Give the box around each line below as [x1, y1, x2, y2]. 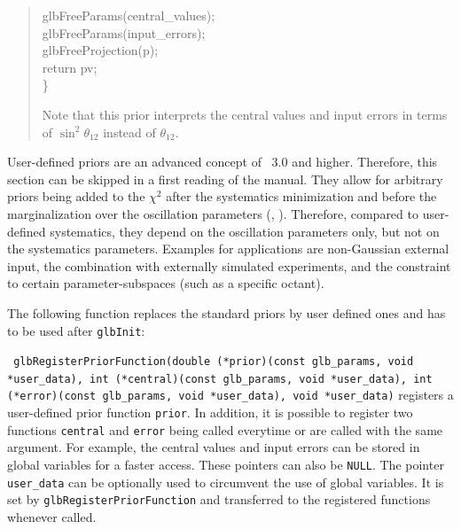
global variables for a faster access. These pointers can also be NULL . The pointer [7, 455, 444, 474]
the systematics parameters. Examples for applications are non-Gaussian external [7, 239, 449, 258]
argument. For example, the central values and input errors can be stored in [7, 438, 420, 456]
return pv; [42, 58, 98, 76]
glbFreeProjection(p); [42, 41, 159, 59]
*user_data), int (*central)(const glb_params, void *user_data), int [7, 372, 433, 385]
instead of [103, 122, 156, 141]
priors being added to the [7, 187, 145, 206]
